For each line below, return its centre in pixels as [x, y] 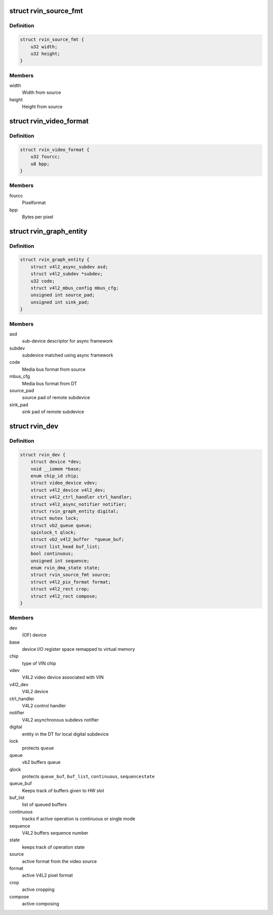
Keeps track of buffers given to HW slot [63, 790]
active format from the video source [59, 861]
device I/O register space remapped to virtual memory [78, 649]
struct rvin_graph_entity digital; [75, 511]
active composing [40, 903]
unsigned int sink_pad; [60, 302]
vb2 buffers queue [41, 762]
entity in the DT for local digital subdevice [65, 734]
